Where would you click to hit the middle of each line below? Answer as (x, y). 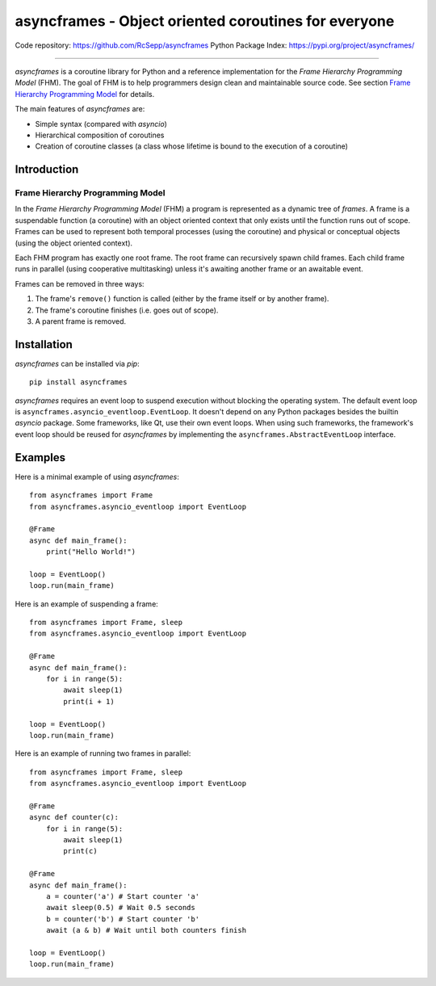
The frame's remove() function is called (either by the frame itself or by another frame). (182, 299)
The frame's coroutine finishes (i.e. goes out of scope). (127, 310)
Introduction (47, 170)
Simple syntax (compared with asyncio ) (101, 124)
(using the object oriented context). (74, 243)
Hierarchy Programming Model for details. (85, 94)
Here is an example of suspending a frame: (87, 604)
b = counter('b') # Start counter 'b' (123, 919)
